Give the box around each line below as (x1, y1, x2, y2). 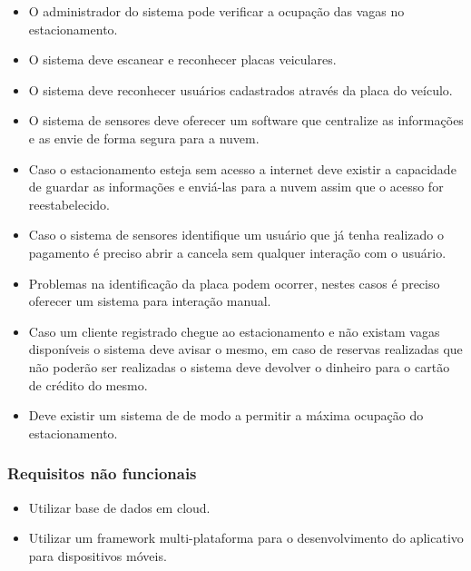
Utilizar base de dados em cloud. (28, 497, 211, 517)
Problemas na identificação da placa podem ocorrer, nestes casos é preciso (28, 273, 440, 292)
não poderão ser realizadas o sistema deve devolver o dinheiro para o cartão (28, 357, 450, 376)
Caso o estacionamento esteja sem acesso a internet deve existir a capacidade (28, 159, 456, 178)
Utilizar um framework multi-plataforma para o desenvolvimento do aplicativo (28, 528, 464, 547)
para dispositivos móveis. (28, 546, 167, 565)
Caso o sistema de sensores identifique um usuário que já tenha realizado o (28, 225, 444, 244)
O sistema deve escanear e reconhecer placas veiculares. (28, 50, 337, 69)
